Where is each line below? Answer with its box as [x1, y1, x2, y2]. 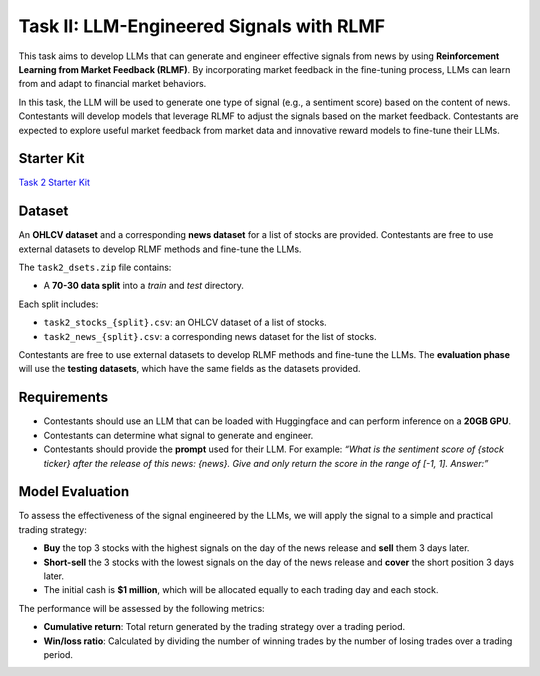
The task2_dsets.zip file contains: [18, 261, 172, 274]
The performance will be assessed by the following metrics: [18, 602, 265, 614]
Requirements [18, 389, 109, 406]
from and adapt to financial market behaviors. [18, 78, 207, 90]
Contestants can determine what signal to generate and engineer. [43, 429, 314, 441]
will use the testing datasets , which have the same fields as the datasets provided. [18, 363, 361, 375]
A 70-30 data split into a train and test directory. [43, 280, 245, 292]
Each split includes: [18, 298, 99, 310]
